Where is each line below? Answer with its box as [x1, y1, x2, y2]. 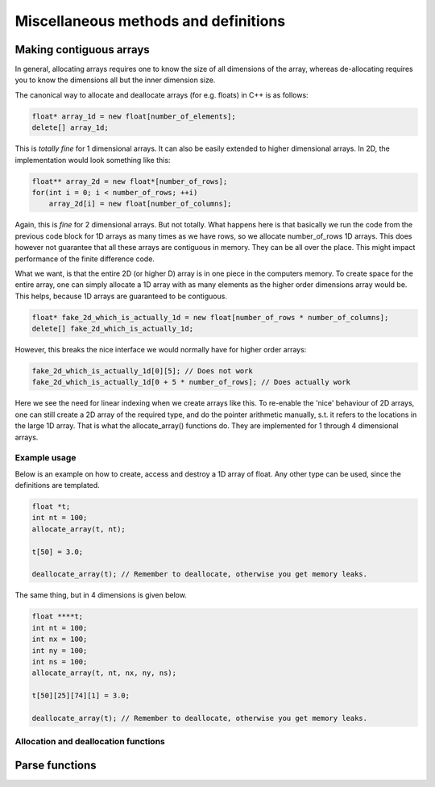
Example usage [14, 452, 77, 464]
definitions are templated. [14, 481, 100, 490]
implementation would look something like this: [14, 155, 171, 164]
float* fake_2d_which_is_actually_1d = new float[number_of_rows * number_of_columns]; [31, 313, 389, 322]
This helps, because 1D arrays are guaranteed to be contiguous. [14, 291, 227, 301]
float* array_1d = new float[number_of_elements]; [31, 111, 237, 121]
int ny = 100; [31, 646, 88, 655]
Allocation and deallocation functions [14, 736, 165, 747]
